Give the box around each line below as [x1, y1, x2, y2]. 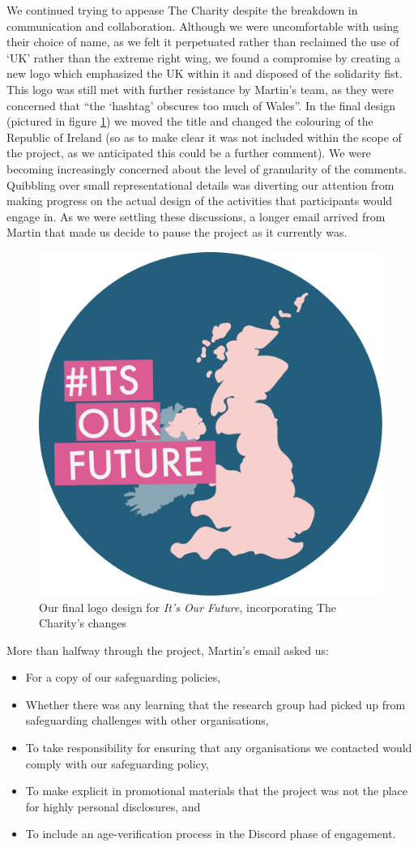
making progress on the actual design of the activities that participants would [6, 192, 393, 209]
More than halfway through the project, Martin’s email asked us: [6, 641, 329, 658]
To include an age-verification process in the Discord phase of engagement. [25, 825, 396, 842]
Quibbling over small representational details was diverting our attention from [6, 176, 395, 193]
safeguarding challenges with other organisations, [25, 712, 269, 729]
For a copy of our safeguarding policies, [25, 669, 221, 686]
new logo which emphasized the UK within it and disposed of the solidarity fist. [6, 65, 403, 82]
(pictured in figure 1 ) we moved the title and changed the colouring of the [6, 113, 373, 130]
